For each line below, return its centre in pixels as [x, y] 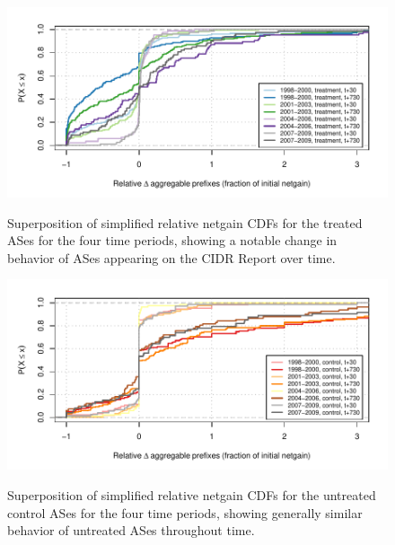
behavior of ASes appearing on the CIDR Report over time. [171, 257]
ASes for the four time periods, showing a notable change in [172, 240]
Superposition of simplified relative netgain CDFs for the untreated [192, 494]
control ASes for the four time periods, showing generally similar [185, 512]
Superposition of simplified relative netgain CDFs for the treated [185, 222]
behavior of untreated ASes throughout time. [131, 530]
